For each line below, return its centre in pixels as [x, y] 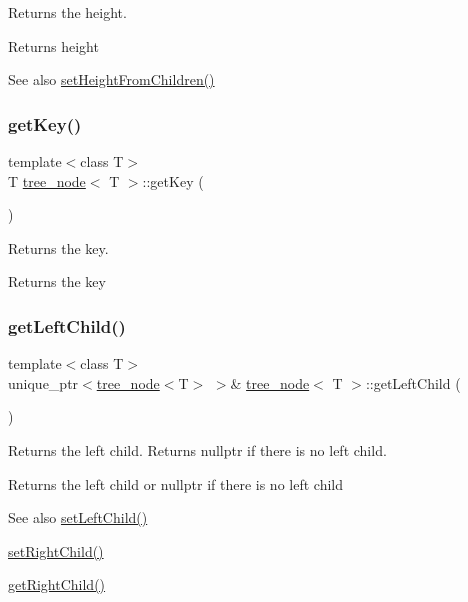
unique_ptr [43, 382]
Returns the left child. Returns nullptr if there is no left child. [197, 449]
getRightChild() [57, 584]
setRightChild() [56, 550]
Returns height [53, 45]
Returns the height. [67, 12]
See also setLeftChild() [78, 517]
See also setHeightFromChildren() [111, 79]
